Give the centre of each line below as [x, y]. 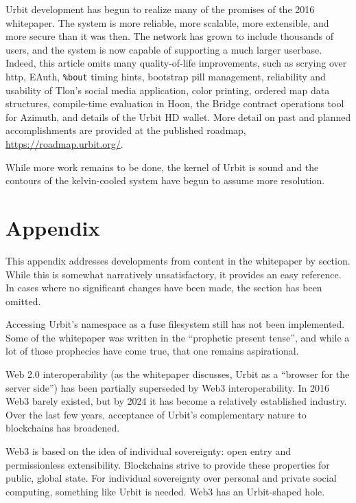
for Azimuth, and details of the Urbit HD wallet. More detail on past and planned [178, 116]
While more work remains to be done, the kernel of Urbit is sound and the [162, 167]
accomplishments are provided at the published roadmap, [126, 130]
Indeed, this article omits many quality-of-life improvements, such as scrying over [176, 63]
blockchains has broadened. [63, 428]
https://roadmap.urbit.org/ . [64, 144]
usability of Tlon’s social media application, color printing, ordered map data [168, 90]
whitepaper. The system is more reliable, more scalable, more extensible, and [167, 22]
